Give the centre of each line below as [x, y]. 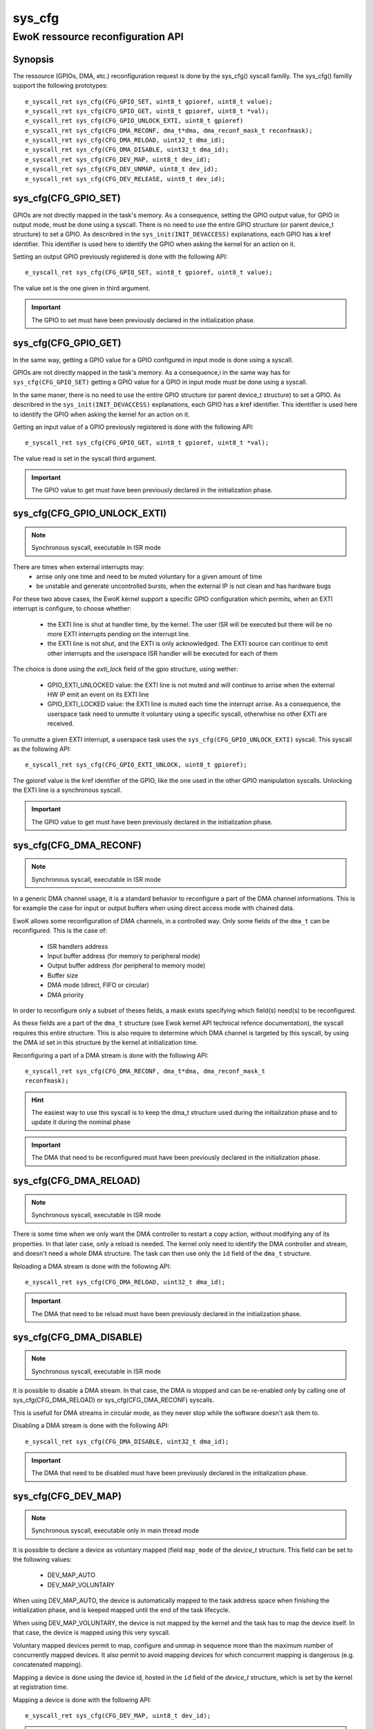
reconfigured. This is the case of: [60, 931]
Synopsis [34, 59]
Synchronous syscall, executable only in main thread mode [115, 1531]
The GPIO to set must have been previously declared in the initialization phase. [143, 320]
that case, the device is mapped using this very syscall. [92, 1633]
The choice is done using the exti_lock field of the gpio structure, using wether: [125, 669]
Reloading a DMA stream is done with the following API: [92, 1266]
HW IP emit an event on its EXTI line [98, 694]
